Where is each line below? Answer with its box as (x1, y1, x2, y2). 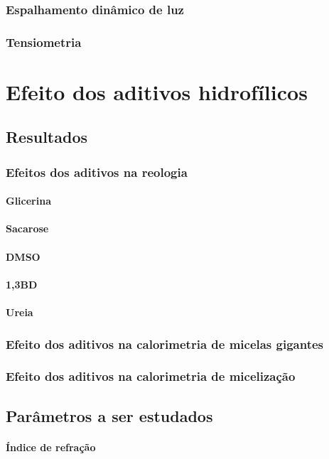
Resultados (6, 126, 87, 148)
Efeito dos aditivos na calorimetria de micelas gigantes (6, 335, 324, 352)
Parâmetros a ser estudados (6, 404, 213, 426)
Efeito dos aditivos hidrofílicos (6, 77, 308, 106)
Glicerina (6, 193, 51, 208)
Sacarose (6, 221, 49, 236)
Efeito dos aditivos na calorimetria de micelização (6, 367, 296, 385)
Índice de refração (6, 439, 96, 454)
